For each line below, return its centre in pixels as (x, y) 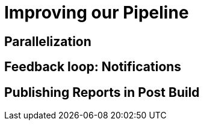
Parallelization (48, 41)
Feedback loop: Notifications (93, 67)
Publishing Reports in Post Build (102, 92)
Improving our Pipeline (97, 13)
